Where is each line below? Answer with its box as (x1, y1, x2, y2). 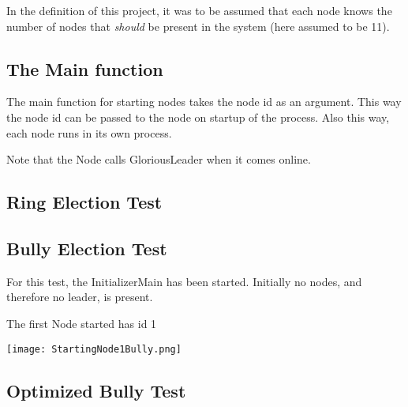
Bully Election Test (6, 236, 167, 260)
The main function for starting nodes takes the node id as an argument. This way (6, 93, 402, 110)
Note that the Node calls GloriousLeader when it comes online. (6, 151, 311, 168)
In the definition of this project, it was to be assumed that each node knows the (6, 2, 392, 18)
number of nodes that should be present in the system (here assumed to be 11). (6, 17, 390, 34)
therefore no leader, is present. (6, 288, 153, 305)
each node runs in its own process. (6, 124, 172, 141)
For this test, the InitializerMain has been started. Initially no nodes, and (6, 273, 362, 289)
